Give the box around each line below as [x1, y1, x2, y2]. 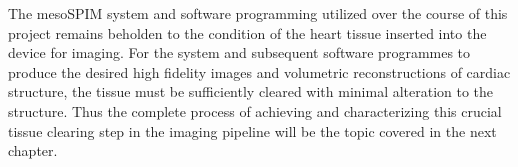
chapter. [8, 140, 58, 161]
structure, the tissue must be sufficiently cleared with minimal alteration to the [8, 81, 494, 102]
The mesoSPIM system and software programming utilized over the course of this [8, 3, 508, 23]
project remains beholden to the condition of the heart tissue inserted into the [8, 22, 487, 43]
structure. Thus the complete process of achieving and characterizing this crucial [8, 100, 502, 121]
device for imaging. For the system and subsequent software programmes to [8, 42, 471, 63]
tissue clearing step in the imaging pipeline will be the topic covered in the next [8, 120, 497, 141]
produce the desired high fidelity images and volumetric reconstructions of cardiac [8, 61, 511, 82]
